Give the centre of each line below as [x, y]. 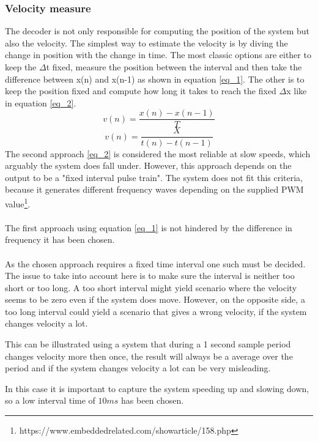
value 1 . [18, 202]
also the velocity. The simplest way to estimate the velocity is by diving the [146, 43]
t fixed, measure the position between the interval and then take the [174, 67]
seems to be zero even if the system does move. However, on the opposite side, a [155, 299]
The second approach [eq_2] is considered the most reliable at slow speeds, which [158, 153]
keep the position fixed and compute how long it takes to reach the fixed [141, 91]
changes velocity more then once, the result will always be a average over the [149, 356]
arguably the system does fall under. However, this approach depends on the [148, 165]
